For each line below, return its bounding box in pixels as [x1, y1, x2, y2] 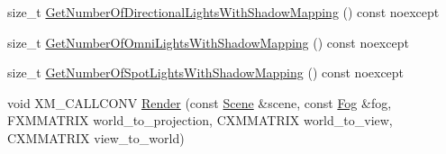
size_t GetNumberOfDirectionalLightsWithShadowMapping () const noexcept [7, 3, 440, 21]
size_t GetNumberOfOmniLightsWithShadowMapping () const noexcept [7, 32, 409, 51]
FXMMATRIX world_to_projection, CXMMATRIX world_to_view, [7, 111, 393, 130]
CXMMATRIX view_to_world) [7, 128, 185, 147]
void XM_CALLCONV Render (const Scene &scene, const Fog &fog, [7, 93, 392, 112]
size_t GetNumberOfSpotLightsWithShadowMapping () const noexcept [7, 63, 405, 82]
